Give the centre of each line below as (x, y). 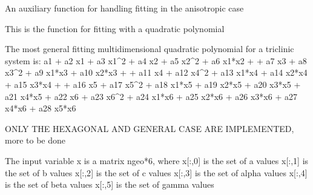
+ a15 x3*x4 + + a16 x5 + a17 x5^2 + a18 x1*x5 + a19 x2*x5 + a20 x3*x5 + (153, 84)
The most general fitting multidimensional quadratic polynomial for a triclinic (150, 49)
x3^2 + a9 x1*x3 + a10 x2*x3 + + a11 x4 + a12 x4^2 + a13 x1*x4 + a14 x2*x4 (156, 72)
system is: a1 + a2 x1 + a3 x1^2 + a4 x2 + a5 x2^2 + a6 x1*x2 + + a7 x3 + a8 (156, 60)
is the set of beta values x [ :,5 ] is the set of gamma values (110, 184)
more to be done (35, 140)
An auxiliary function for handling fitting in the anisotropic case (124, 8)
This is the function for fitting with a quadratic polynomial (115, 28)
